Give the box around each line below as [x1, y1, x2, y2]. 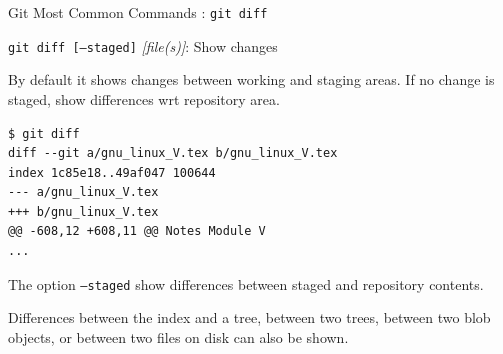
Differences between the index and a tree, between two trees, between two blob [8, 307, 491, 328]
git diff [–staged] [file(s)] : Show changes [8, 35, 278, 56]
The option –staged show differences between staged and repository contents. [8, 273, 484, 294]
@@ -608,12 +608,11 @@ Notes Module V [8, 224, 266, 239]
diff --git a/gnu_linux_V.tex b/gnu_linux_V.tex [8, 146, 338, 161]
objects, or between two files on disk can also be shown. [8, 326, 349, 347]
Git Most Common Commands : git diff [8, 2, 268, 22]
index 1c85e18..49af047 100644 [8, 165, 216, 180]
